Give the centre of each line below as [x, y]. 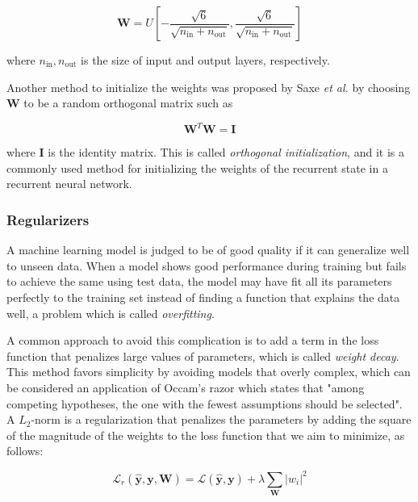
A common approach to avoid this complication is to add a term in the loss [193, 340]
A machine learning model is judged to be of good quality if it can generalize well [208, 250]
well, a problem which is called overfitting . [111, 313]
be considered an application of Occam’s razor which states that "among [186, 388]
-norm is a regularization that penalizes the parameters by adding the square [221, 419]
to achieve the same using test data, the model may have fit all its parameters [199, 281]
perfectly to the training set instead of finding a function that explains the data [203, 297]
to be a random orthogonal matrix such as [128, 103]
